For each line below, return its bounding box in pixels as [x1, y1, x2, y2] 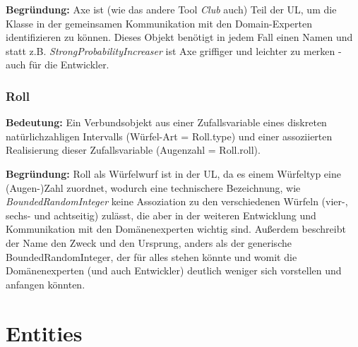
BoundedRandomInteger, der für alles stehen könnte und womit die [6, 249, 297, 264]
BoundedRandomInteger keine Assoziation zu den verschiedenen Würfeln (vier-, [6, 194, 348, 209]
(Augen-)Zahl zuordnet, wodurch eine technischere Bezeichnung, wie [6, 180, 301, 195]
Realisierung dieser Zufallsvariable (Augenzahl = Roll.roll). [6, 142, 261, 157]
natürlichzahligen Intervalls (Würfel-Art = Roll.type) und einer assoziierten [6, 128, 333, 143]
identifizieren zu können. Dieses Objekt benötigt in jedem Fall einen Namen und [6, 30, 353, 44]
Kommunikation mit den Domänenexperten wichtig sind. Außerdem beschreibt [6, 221, 346, 236]
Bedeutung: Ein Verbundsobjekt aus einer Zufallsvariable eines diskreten [6, 115, 327, 130]
